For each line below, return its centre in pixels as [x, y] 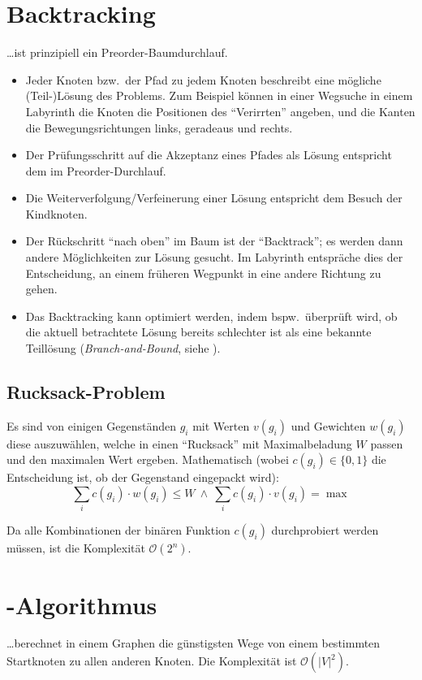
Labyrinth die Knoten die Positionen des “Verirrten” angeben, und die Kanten [220, 111]
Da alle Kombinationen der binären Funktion [118, 530]
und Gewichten [328, 425]
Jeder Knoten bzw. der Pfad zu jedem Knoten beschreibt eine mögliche [203, 79]
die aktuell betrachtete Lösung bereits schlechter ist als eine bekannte [198, 332]
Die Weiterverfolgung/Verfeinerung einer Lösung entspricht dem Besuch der [214, 198]
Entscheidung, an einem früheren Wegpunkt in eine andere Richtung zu [203, 273]
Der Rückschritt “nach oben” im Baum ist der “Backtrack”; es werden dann [214, 241]
